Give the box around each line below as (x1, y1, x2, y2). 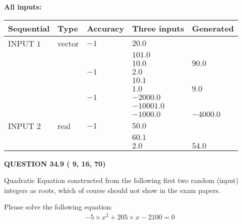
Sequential (8, 22, 50, 34)
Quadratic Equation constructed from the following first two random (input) (4, 175, 238, 185)
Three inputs (132, 22, 184, 34)
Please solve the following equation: (4, 201, 112, 212)
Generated (191, 22, 234, 34)
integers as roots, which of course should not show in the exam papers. (4, 184, 220, 195)
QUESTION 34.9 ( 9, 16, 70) (4, 158, 106, 168)
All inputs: (4, 1, 41, 11)
